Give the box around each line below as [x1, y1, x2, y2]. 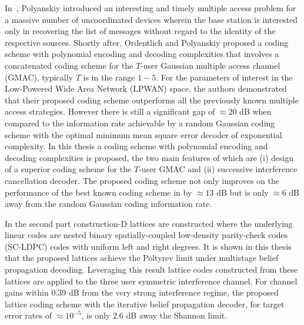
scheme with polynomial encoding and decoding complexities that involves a [5, 48, 279, 60]
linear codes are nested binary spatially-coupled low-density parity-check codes [5, 229, 288, 241]
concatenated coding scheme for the [5, 59, 133, 71]
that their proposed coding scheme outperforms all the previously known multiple [5, 93, 299, 106]
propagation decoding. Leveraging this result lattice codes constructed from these [5, 263, 298, 276]
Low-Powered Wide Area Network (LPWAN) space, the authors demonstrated [5, 82, 287, 95]
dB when [239, 105, 272, 118]
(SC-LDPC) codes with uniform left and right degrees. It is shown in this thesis [5, 240, 292, 252]
